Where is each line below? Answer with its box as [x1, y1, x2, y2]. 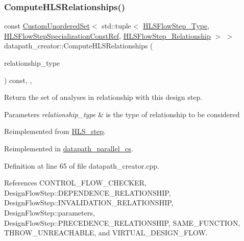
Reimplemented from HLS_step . [4, 126, 106, 137]
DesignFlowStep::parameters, [4, 207, 95, 218]
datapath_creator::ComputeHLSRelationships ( [4, 40, 153, 51]
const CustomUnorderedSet [4, 20, 90, 31]
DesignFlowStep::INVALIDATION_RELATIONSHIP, [4, 197, 174, 208]
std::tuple [102, 20, 131, 31]
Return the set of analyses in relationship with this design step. [4, 92, 203, 102]
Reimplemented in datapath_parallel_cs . [4, 143, 133, 153]
